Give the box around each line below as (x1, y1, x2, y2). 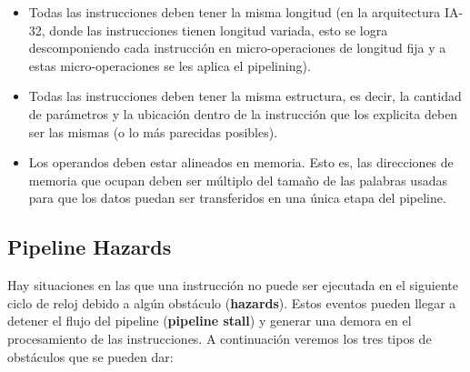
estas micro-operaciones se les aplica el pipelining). (28, 55, 311, 75)
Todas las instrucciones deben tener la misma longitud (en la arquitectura (28, 3, 441, 21)
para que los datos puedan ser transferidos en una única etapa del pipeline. (28, 188, 446, 207)
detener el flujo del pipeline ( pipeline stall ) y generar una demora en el (7, 311, 412, 330)
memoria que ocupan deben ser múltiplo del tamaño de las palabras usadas (28, 170, 447, 189)
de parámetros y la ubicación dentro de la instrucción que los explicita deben (28, 104, 458, 123)
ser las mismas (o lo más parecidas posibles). (28, 122, 278, 141)
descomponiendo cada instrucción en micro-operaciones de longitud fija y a (28, 38, 446, 57)
